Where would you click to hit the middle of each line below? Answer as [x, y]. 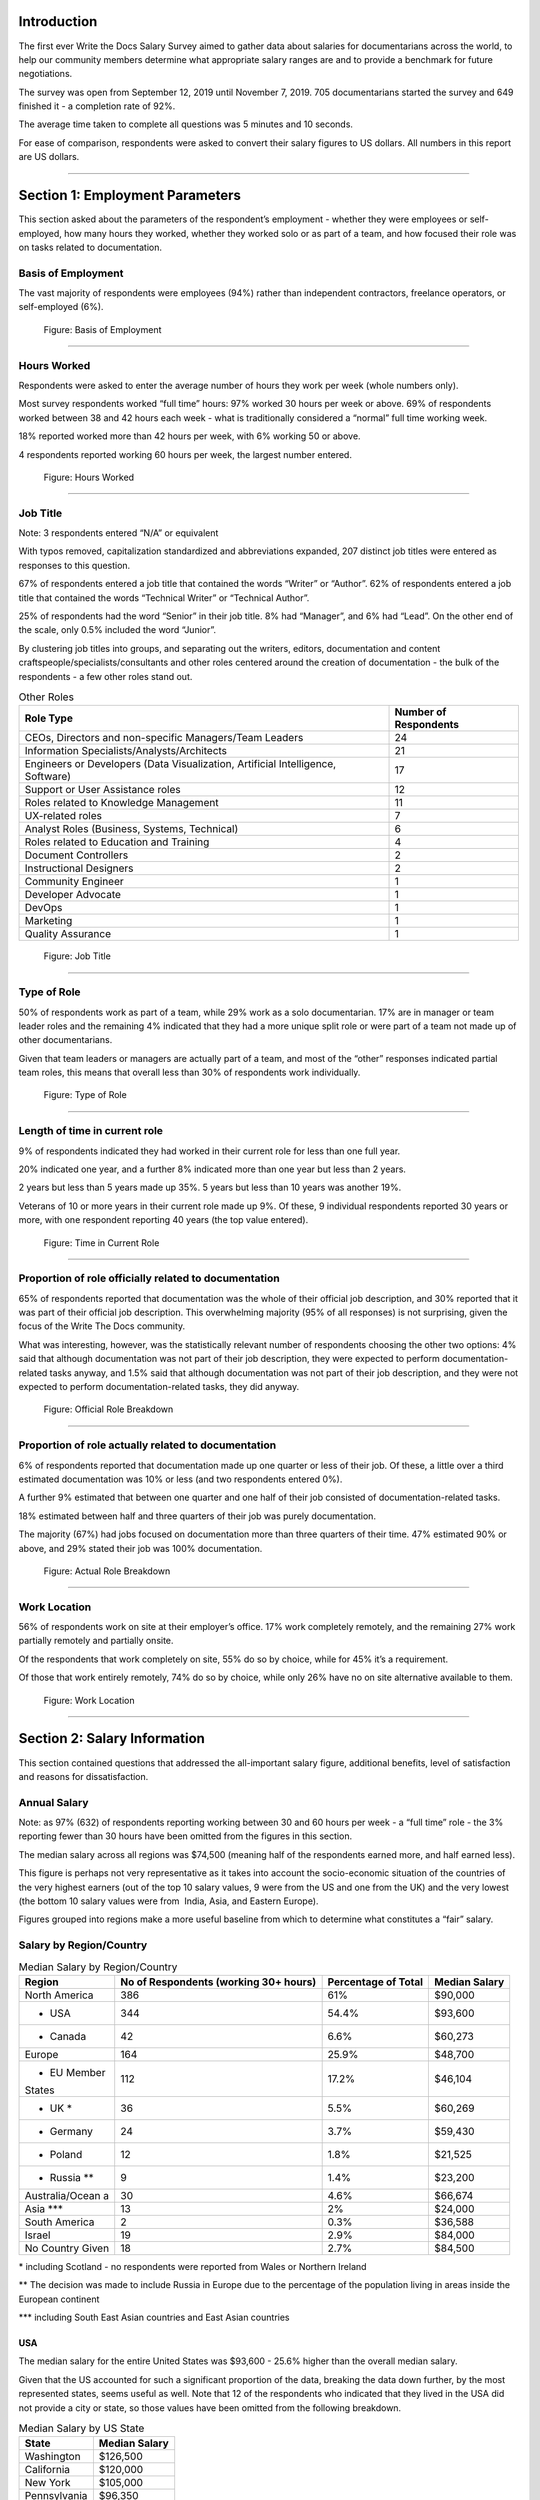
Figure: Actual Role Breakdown [107, 1571]
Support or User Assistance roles [102, 790]
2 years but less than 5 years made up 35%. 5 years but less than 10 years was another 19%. [210, 1187]
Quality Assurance [68, 934]
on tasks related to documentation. [90, 247]
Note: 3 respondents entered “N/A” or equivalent [118, 533]
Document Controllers [76, 855]
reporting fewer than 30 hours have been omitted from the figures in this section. [185, 1836]
